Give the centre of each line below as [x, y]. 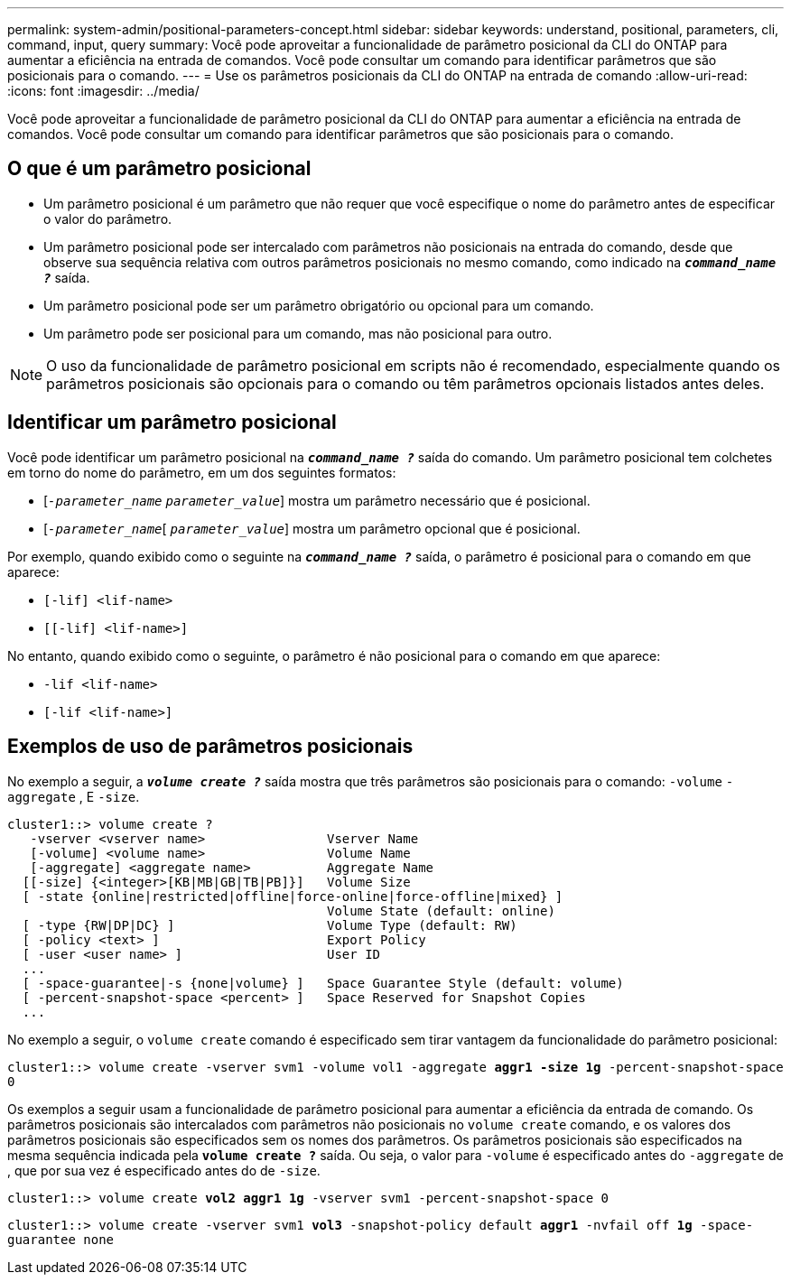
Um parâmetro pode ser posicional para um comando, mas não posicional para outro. [298, 333]
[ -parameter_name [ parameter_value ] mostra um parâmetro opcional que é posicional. [312, 528]
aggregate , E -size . [74, 796]
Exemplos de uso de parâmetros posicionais [210, 747]
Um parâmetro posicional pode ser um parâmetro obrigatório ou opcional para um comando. [319, 305]
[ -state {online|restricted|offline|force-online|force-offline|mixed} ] [293, 896]
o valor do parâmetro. [108, 218]
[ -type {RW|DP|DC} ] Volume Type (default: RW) [270, 925]
